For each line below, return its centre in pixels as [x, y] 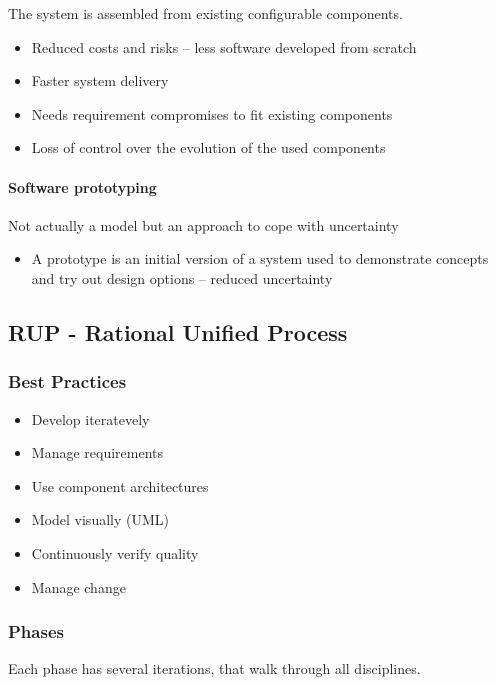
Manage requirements [97, 452]
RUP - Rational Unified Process [178, 331]
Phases [36, 631]
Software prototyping [82, 186]
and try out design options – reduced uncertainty [182, 277]
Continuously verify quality [115, 552]
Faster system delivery [100, 80]
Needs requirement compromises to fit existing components [212, 113]
